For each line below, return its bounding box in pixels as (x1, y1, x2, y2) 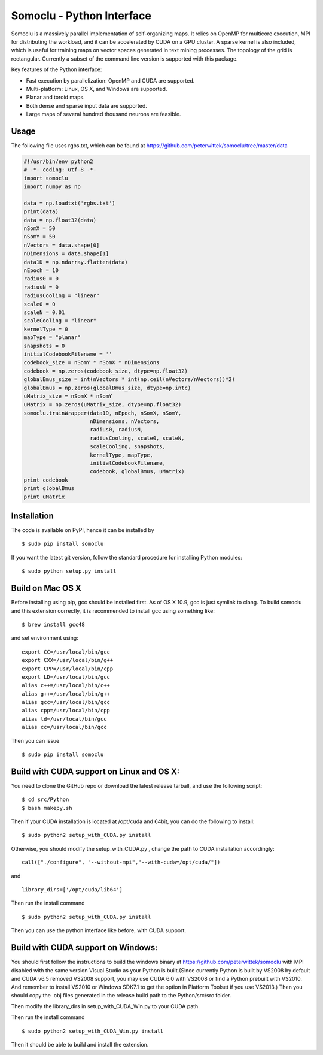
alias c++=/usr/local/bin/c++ (22, 682, 111, 689)
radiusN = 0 (23, 283, 59, 291)
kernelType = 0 (23, 325, 68, 332)
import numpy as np (23, 183, 81, 190)
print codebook (23, 476, 68, 483)
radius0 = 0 (23, 276, 59, 282)
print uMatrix (23, 493, 65, 500)
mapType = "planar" (23, 334, 81, 341)
